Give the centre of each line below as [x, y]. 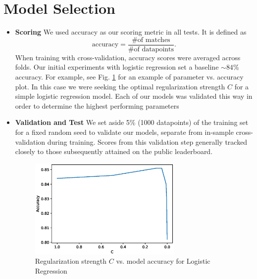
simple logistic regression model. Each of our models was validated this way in [134, 96]
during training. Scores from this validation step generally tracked [147, 141]
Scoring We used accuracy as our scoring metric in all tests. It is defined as [131, 32]
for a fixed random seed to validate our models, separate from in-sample [124, 132]
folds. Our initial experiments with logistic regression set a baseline [117, 67]
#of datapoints [151, 49]
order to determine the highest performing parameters [97, 105]
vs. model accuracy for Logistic [163, 261]
